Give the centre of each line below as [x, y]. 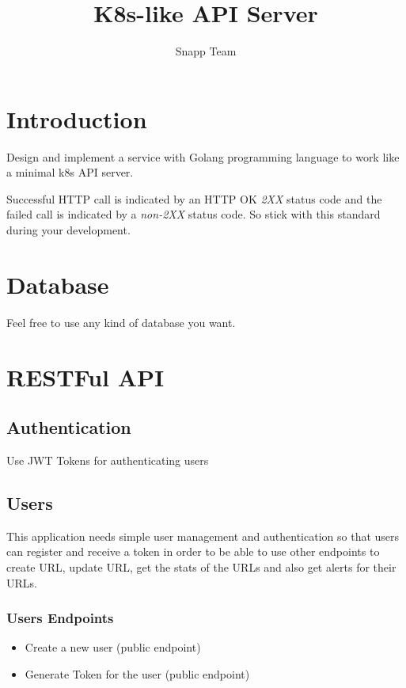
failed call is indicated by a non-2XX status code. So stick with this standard [194, 214]
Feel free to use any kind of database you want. [121, 322]
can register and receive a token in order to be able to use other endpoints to [193, 551]
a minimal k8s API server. [70, 172]
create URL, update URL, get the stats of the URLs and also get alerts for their [201, 566]
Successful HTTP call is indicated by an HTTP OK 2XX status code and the [194, 198]
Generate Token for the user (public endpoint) [137, 673]
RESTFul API [85, 376]
